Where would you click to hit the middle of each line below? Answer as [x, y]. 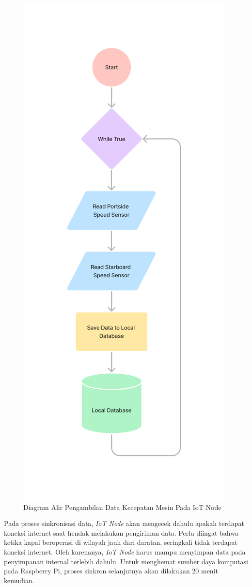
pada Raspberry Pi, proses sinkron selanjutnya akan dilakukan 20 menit [111, 571]
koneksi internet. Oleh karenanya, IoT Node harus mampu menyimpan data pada [125, 551]
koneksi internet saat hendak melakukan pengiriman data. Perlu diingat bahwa [121, 532]
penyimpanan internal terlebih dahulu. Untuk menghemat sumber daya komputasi [126, 561]
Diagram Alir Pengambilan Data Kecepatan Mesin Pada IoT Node [122, 507]
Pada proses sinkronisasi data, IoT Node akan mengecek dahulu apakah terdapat [124, 523]
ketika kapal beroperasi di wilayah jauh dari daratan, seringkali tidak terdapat [121, 542]
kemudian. [19, 580]
